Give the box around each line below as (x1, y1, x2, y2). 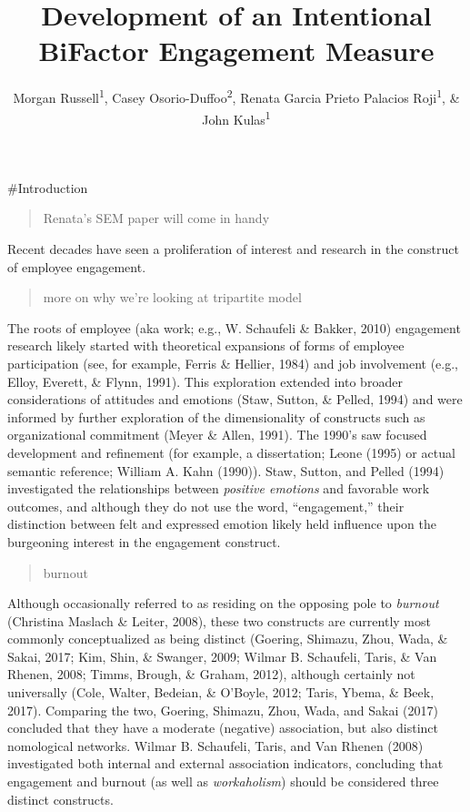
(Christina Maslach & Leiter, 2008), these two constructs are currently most (7, 611, 431, 630)
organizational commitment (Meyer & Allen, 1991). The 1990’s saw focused (7, 425, 427, 444)
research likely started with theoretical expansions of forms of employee (7, 336, 405, 355)
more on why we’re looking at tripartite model (43, 288, 302, 307)
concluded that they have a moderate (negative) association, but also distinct (7, 718, 439, 737)
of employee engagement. (7, 257, 146, 276)
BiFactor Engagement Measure (38, 32, 435, 69)
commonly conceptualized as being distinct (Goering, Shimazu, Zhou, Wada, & (7, 629, 448, 648)
